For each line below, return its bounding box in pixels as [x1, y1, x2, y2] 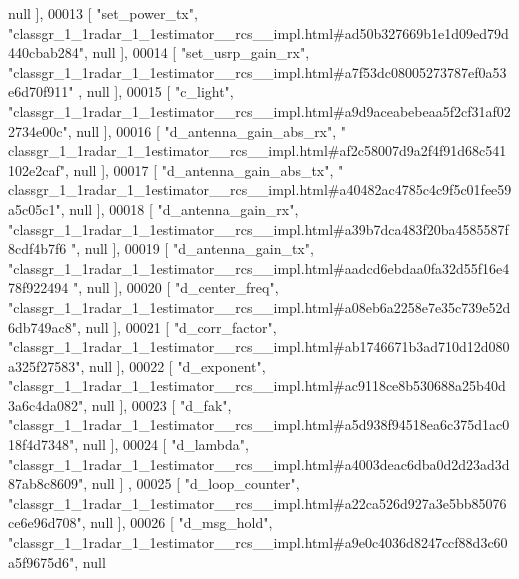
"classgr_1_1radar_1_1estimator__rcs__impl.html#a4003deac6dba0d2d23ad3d [8, 453, 510, 474]
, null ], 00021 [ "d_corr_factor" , [77, 316, 277, 337]
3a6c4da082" [8, 394, 84, 415]
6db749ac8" [8, 316, 78, 337]
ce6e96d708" [8, 512, 82, 533]
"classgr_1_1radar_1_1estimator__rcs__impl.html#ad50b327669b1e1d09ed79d [8, 22, 509, 43]
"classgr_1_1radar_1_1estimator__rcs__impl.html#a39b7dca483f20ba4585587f [8, 218, 509, 239]
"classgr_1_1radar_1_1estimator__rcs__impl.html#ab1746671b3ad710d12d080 [8, 336, 510, 357]
